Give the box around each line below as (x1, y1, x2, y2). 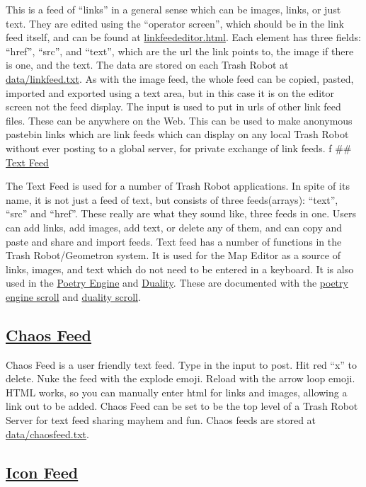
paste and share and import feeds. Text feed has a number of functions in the (6, 234, 342, 248)
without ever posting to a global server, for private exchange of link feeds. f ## (6, 140, 352, 155)
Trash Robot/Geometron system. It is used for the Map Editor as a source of (6, 248, 341, 263)
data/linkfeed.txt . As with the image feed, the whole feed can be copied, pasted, (6, 71, 354, 86)
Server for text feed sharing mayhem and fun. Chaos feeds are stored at (6, 413, 316, 428)
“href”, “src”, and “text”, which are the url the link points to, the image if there (6, 43, 354, 58)
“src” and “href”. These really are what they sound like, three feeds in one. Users (6, 206, 356, 221)
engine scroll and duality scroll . (6, 289, 141, 304)
